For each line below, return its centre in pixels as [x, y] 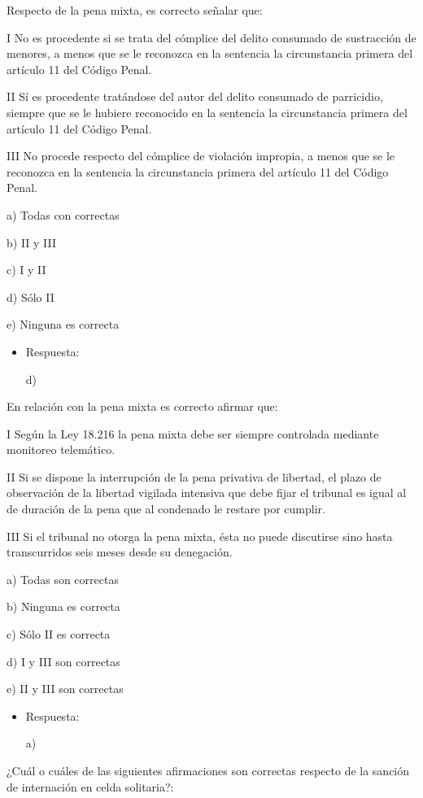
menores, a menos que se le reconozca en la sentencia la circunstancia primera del [210, 53]
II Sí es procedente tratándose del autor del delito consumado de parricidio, [195, 96]
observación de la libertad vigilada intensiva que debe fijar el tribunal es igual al [207, 493]
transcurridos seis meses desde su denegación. [120, 552]
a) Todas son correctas [63, 579]
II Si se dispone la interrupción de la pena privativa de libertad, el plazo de [194, 476]
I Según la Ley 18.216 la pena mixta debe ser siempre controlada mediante [193, 433]
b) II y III [32, 242]
